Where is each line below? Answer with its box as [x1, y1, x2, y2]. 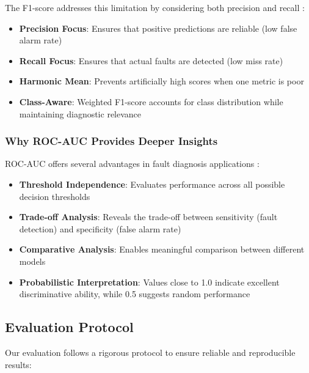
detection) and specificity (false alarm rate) [19, 222, 181, 235]
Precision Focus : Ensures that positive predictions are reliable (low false [19, 21, 297, 34]
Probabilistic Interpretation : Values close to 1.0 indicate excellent [19, 275, 280, 288]
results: [5, 358, 32, 371]
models [19, 254, 46, 267]
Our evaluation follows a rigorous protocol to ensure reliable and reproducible [5, 345, 296, 358]
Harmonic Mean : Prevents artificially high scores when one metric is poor [19, 75, 304, 87]
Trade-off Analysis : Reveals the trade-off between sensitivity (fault [19, 210, 278, 223]
